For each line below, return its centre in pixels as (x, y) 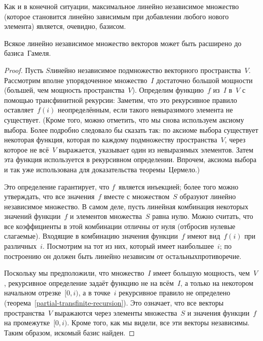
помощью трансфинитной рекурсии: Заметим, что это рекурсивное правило (121, 100)
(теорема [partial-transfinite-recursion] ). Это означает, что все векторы (114, 303)
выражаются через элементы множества (116, 312)
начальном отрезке (33, 293)
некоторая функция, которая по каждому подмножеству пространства (111, 140)
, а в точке (94, 293)
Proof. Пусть (24, 70)
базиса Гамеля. (28, 53)
